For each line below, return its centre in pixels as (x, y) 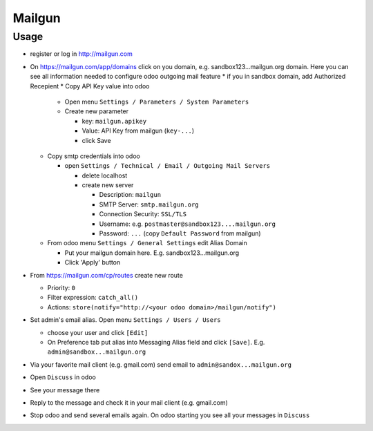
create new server (108, 185)
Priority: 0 (61, 287)
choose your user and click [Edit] (98, 332)
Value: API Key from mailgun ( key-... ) (138, 131)
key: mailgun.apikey (114, 121)
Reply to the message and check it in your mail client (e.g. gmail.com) (129, 402)
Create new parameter (97, 111)
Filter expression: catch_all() (93, 298)
